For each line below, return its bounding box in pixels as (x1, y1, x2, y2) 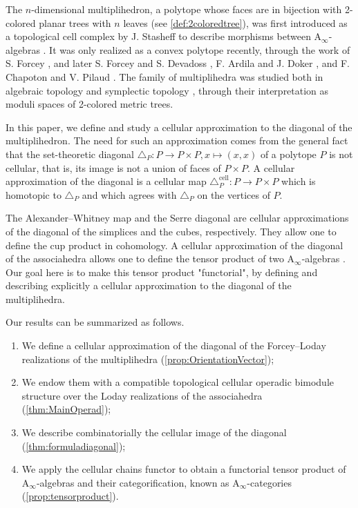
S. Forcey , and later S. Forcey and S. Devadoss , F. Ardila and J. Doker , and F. (6, 56, 350, 70)
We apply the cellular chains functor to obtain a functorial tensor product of (21, 462, 346, 476)
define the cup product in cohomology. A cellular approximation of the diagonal (6, 237, 343, 252)
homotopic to (6, 187, 62, 202)
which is (281, 174, 316, 188)
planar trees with (39, 15, 111, 30)
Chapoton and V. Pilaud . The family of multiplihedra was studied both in (6, 69, 323, 84)
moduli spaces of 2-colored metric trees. (6, 97, 173, 111)
